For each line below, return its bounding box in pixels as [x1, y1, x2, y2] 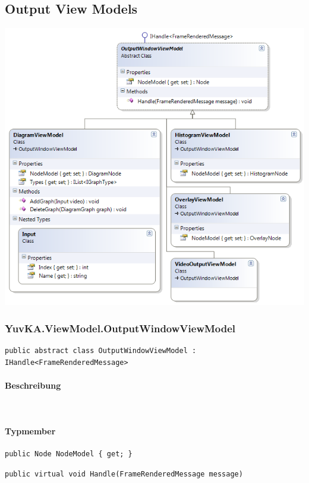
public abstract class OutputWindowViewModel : [5, 346, 197, 355]
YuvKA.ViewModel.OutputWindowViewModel [5, 320, 236, 335]
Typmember [5, 425, 56, 437]
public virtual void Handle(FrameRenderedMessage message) [5, 469, 243, 478]
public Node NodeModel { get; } [5, 450, 133, 459]
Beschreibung [5, 379, 61, 391]
